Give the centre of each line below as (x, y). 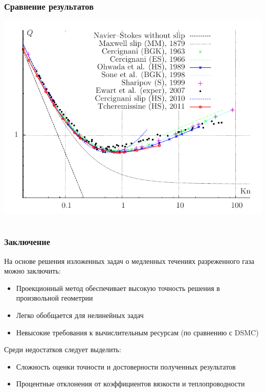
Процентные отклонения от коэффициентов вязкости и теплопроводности (130, 384)
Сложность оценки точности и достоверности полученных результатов (126, 366)
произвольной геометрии (54, 298)
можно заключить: (32, 271)
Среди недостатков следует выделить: (63, 349)
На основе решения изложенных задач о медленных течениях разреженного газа (129, 261)
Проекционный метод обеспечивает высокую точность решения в (118, 288)
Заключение (27, 242)
